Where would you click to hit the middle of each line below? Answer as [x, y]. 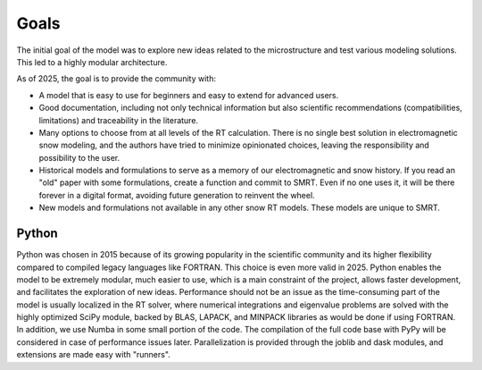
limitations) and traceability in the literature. [119, 120]
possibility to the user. [79, 157]
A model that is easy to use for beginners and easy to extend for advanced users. [189, 95]
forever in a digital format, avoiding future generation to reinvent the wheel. [177, 195]
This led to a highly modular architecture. [92, 62]
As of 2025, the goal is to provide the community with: [116, 79]
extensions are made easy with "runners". [94, 355]
